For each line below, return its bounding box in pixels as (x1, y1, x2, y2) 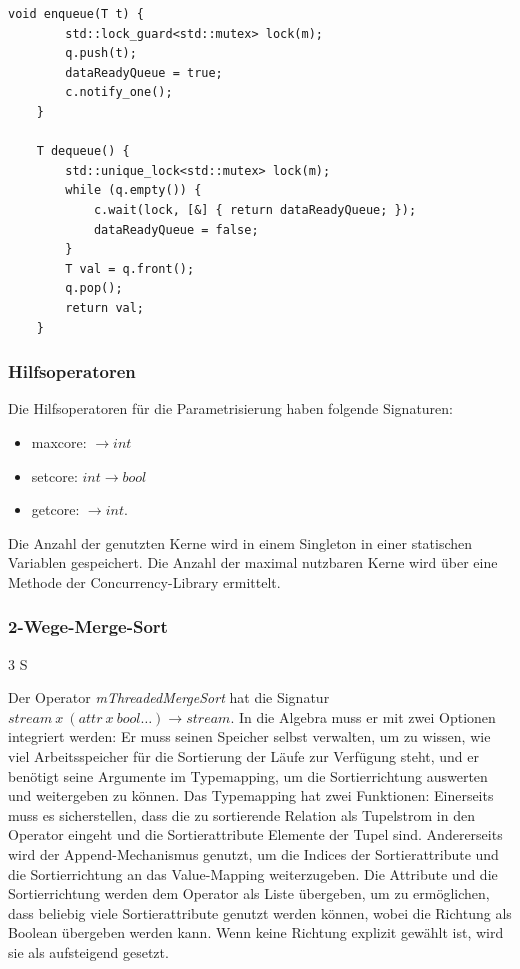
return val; (65, 300, 145, 315)
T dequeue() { (36, 144, 130, 159)
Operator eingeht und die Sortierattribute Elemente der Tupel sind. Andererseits (8, 824, 503, 845)
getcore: (31, 499, 80, 520)
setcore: (31, 465, 78, 486)
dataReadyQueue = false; (93, 222, 259, 237)
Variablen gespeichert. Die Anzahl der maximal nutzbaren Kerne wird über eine (8, 552, 498, 573)
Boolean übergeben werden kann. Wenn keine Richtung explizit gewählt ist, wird (8, 922, 504, 943)
